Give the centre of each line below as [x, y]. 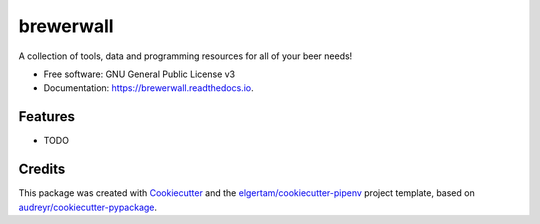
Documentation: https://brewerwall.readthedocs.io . [148, 88]
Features [46, 116]
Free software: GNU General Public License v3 [139, 74]
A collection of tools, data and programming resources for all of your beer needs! [185, 56]
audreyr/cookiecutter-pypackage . [88, 207]
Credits [42, 169]
